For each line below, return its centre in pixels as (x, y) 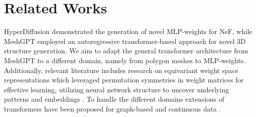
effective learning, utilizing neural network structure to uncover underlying (117, 89)
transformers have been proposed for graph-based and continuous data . (112, 108)
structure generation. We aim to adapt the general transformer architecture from (126, 51)
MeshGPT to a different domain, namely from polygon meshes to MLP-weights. (125, 60)
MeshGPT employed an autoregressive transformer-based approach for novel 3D (125, 41)
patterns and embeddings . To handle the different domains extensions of (114, 99)
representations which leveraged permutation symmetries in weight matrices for (124, 80)
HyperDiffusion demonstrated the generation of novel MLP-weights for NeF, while (128, 31)
